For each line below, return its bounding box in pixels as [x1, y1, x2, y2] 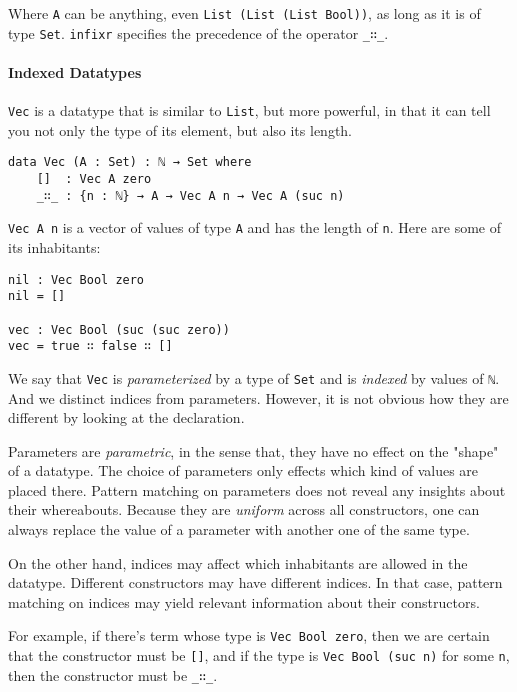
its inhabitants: [8, 236, 101, 257]
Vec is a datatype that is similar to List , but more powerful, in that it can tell [8, 100, 491, 121]
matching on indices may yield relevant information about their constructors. [8, 591, 480, 612]
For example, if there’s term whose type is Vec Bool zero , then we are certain [8, 625, 490, 646]
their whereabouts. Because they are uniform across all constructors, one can [8, 499, 480, 520]
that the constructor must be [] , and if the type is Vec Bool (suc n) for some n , [8, 645, 510, 666]
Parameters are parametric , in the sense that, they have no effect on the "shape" [8, 440, 499, 461]
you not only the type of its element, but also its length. [8, 119, 353, 140]
